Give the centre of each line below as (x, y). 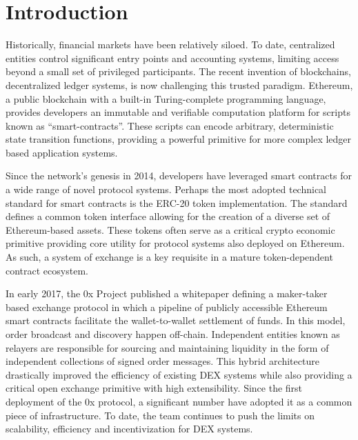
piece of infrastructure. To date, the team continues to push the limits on (160, 415)
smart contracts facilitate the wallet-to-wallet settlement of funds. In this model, (176, 320)
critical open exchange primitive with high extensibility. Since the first (154, 388)
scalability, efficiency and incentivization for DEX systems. (129, 429)
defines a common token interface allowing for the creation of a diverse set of (168, 216)
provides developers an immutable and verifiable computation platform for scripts (178, 112)
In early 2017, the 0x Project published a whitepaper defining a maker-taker (167, 293)
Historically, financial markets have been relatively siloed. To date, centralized (170, 44)
